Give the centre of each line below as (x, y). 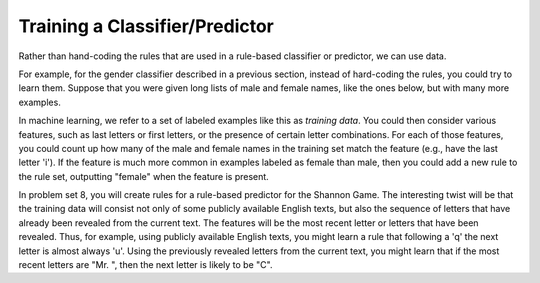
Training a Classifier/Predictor (146, 26)
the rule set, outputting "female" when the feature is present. (143, 176)
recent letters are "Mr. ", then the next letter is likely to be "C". (145, 265)
